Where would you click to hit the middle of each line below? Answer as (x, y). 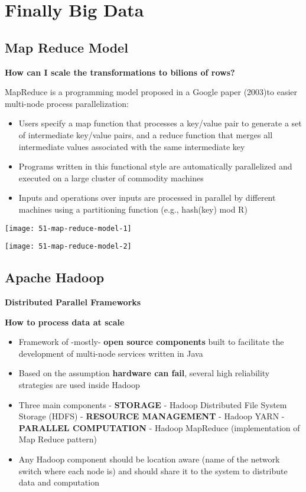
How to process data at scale (65, 322)
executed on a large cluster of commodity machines (111, 177)
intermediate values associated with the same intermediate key (132, 146)
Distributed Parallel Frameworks (73, 302)
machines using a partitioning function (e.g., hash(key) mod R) (133, 209)
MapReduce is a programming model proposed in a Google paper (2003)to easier (151, 92)
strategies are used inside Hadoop (79, 385)
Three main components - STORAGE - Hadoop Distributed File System (153, 404)
